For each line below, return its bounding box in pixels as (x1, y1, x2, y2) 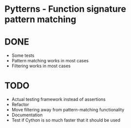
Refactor (11, 102, 29, 107)
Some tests (11, 52, 35, 58)
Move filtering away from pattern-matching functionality (11, 107, 125, 113)
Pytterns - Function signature (4, 3, 126, 15)
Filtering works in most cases (11, 63, 71, 69)
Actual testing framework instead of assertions (11, 97, 106, 102)
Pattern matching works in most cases (11, 58, 89, 64)
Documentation (11, 112, 43, 118)
